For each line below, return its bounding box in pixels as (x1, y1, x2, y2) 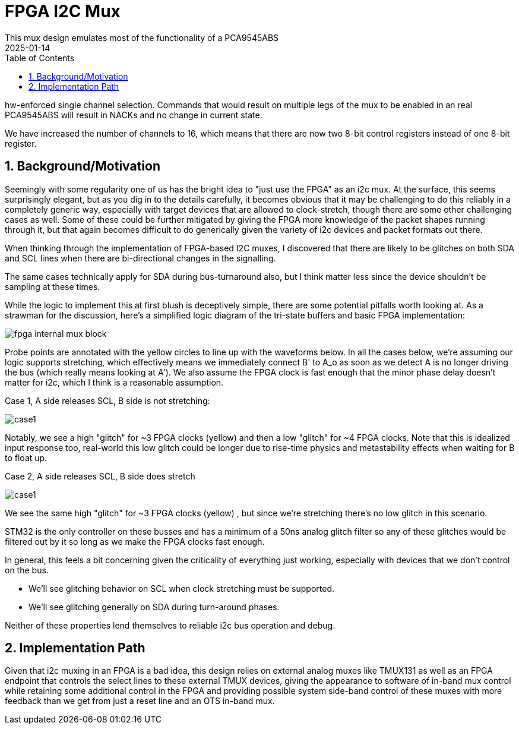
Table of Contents (5, 52, 75, 63)
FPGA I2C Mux (5, 1, 121, 21)
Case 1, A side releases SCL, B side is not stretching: (5, 395, 210, 406)
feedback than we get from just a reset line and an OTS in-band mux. (5, 696, 275, 706)
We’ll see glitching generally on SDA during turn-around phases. (29, 601, 280, 612)
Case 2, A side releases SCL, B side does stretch (5, 471, 195, 481)
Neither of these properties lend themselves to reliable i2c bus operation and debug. (5, 620, 336, 630)
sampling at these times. (5, 281, 100, 292)
